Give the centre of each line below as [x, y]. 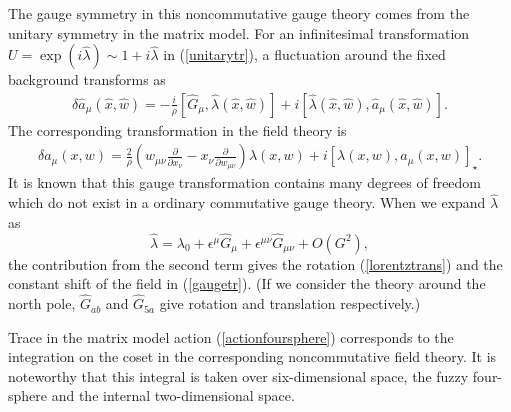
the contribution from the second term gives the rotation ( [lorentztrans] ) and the [255, 263]
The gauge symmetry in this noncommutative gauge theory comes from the [239, 13]
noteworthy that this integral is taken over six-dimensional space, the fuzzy [238, 375]
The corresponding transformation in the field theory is [177, 129]
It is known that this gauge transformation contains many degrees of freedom [245, 182]
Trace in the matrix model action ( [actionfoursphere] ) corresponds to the [231, 336]
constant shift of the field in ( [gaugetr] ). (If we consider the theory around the [247, 283]
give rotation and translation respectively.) [290, 303]
